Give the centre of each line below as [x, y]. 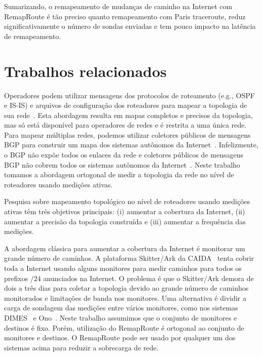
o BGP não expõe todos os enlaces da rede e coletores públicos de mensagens [124, 155]
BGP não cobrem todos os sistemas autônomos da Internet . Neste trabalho [122, 164]
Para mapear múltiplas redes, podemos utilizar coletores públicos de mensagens [127, 134]
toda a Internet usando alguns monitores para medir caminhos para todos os [123, 268]
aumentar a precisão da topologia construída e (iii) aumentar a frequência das [125, 221]
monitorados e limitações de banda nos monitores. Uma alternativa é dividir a [125, 298]
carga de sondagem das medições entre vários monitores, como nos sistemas [121, 308]
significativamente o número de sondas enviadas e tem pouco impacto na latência [130, 26]
